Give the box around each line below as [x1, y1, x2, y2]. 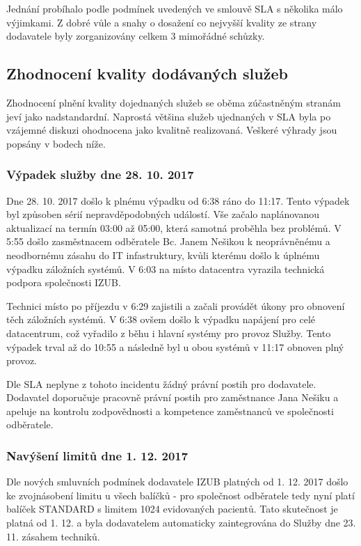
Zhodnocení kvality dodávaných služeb [6, 63, 288, 84]
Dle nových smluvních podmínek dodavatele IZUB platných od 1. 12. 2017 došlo [6, 474, 348, 489]
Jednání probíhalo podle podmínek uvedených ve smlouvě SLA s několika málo [6, 1, 343, 15]
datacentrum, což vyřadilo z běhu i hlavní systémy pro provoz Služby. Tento [6, 325, 331, 340]
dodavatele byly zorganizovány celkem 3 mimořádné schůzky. [6, 29, 265, 43]
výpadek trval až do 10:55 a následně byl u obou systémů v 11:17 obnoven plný [6, 339, 344, 354]
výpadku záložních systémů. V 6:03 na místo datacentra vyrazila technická [6, 261, 325, 276]
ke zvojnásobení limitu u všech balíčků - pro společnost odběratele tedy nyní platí [6, 487, 355, 502]
